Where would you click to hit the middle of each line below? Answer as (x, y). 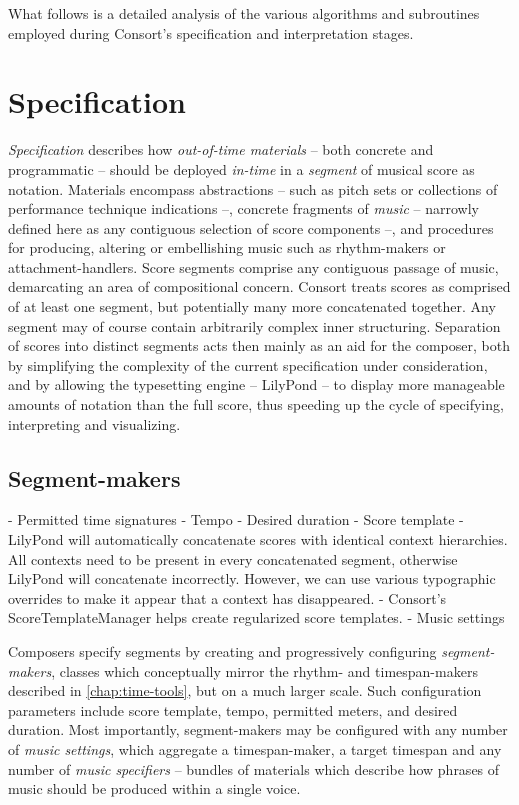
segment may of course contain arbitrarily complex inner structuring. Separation (254, 325)
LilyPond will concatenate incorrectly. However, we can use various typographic (252, 578)
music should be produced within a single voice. (154, 788)
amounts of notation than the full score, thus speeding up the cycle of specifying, (256, 404)
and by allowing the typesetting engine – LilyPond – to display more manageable (256, 384)
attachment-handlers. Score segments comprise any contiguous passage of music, (253, 266)
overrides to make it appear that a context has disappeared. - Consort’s (227, 597)
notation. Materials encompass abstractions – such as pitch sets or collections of (253, 188)
